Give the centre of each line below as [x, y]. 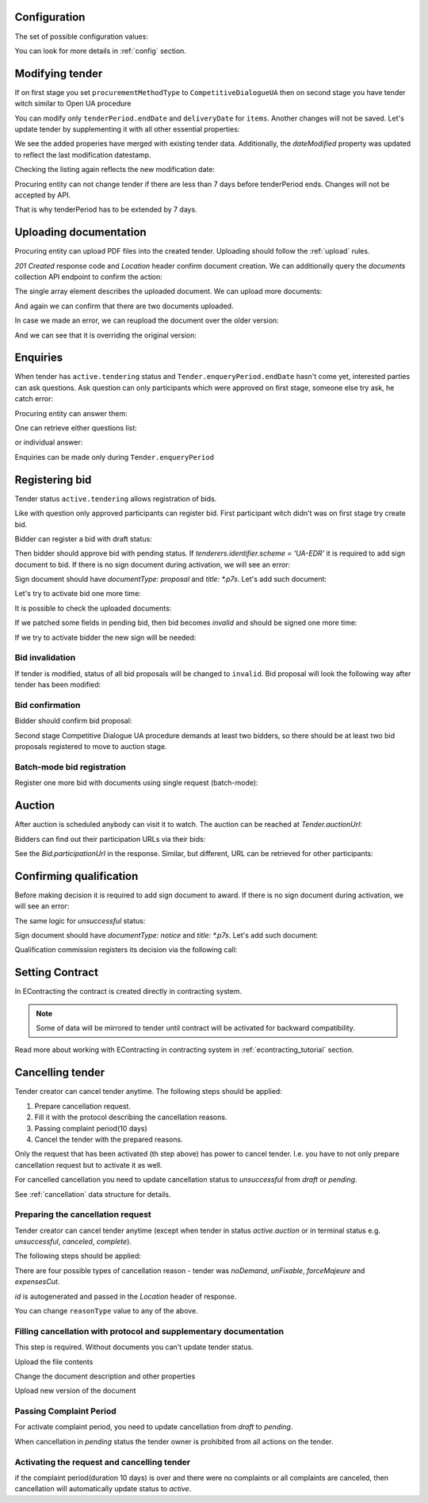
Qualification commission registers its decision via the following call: [126, 950]
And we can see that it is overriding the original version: [106, 335]
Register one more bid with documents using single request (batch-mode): [136, 783]
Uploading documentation [80, 233]
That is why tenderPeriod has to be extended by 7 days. [106, 209]
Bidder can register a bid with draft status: [83, 538]
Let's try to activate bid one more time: [78, 594]
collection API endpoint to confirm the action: [88, 277]
